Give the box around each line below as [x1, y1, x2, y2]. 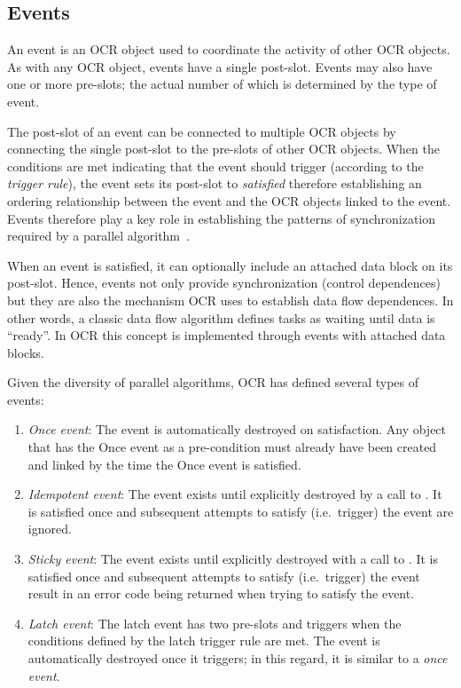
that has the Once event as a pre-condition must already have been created [27, 438, 437, 456]
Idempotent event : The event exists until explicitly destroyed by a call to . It [27, 485, 442, 503]
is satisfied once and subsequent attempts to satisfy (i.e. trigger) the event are [27, 502, 454, 520]
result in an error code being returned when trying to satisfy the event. [27, 584, 415, 603]
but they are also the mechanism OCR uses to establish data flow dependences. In [7, 290, 454, 309]
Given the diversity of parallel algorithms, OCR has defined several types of [7, 373, 419, 391]
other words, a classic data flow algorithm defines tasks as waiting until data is [7, 308, 435, 327]
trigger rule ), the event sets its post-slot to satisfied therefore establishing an [7, 174, 422, 193]
